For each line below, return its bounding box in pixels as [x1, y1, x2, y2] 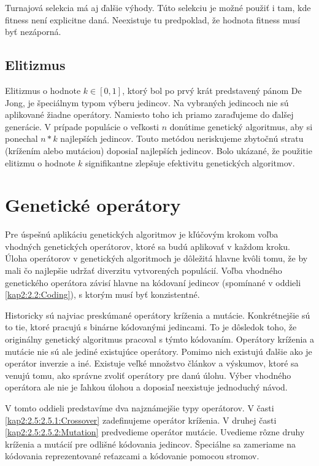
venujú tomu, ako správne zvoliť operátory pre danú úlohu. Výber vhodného [5, 368, 291, 381]
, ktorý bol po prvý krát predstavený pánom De [122, 83, 302, 96]
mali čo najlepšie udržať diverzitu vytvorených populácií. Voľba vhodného [5, 264, 282, 277]
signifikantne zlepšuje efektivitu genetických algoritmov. [85, 156, 295, 169]
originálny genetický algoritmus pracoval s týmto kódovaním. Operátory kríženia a [5, 333, 315, 346]
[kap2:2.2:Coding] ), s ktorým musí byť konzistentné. [5, 288, 200, 301]
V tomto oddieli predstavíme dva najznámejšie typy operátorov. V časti [5, 401, 274, 414]
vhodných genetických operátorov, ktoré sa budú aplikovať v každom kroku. [5, 239, 290, 252]
